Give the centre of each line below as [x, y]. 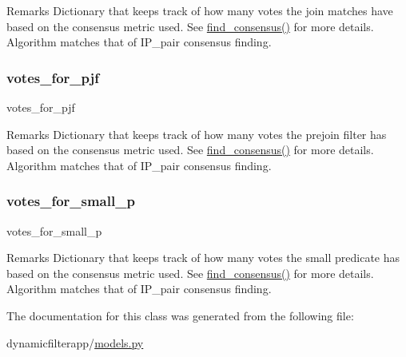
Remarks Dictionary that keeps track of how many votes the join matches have [200, 10]
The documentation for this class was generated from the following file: [180, 315]
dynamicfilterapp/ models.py [75, 342]
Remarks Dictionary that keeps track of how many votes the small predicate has [203, 258]
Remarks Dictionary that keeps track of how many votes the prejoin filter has [197, 134]
